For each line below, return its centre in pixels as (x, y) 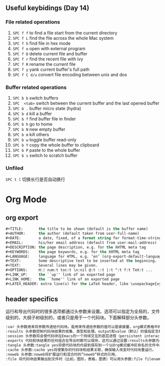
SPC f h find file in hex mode (41, 43)
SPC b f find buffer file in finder (44, 119)
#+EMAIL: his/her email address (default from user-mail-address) (81, 243)
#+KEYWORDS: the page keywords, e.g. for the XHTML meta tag (72, 252)
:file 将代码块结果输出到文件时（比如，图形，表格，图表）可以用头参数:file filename (84, 359)
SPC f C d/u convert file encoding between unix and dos (70, 74)
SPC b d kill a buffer (32, 113)
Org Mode (26, 200)
